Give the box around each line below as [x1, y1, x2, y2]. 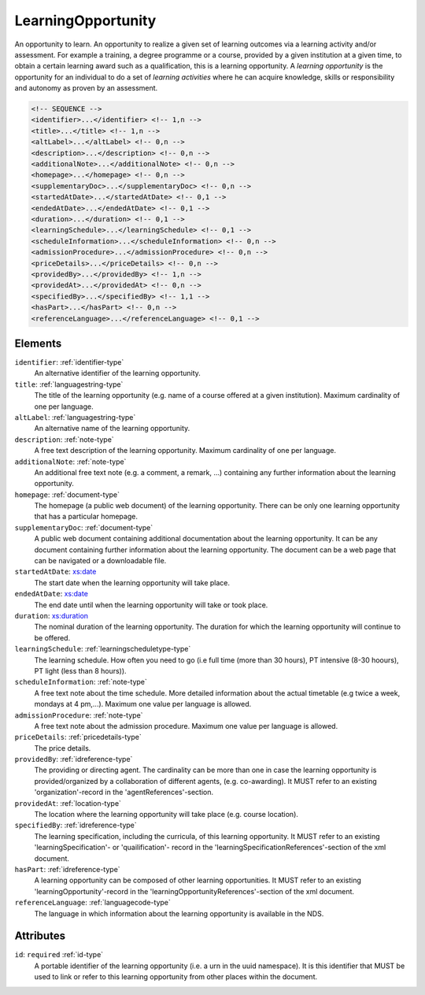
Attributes [14, 930, 66, 943]
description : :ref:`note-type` [14, 434, 114, 444]
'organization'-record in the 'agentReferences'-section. [34, 788, 214, 797]
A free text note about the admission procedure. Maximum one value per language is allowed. [34, 721, 338, 730]
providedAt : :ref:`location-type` [14, 798, 122, 808]
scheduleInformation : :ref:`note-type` [14, 678, 147, 687]
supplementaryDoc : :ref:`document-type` [14, 522, 153, 532]
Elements [14, 336, 62, 350]
